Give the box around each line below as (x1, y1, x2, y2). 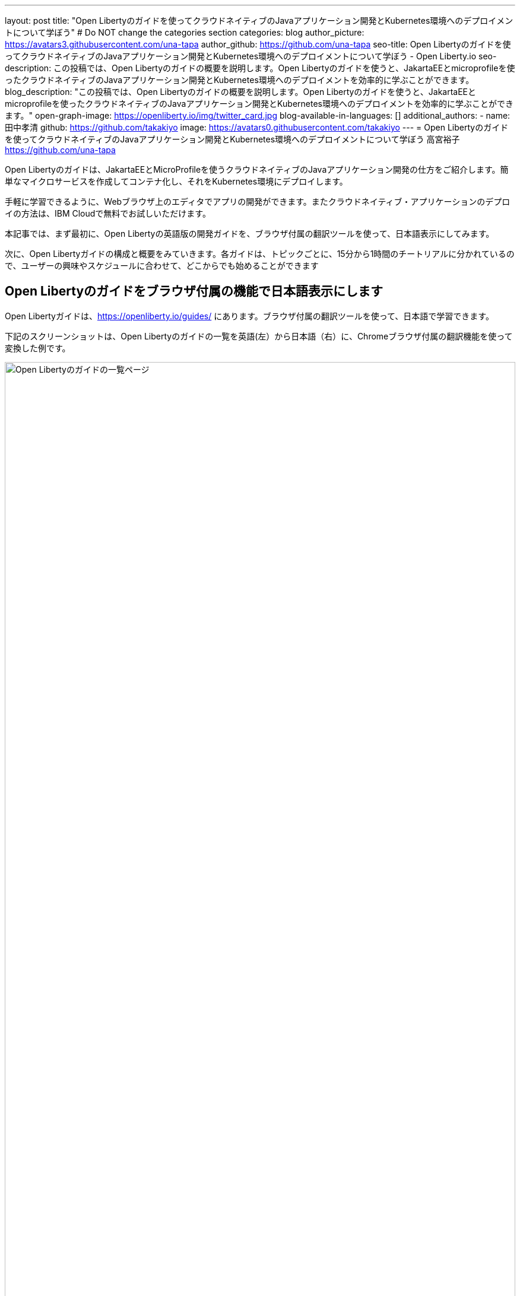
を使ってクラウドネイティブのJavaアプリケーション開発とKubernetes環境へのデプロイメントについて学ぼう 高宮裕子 (5, 134, 460, 144)
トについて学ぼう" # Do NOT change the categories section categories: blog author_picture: (5, 27, 364, 37)
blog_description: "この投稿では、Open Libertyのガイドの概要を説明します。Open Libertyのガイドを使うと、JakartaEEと (5, 87, 477, 97)
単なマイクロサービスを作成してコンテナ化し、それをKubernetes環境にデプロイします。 (5, 176, 348, 186)
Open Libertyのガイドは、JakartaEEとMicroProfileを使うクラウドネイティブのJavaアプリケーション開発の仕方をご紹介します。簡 (5, 164, 509, 174)
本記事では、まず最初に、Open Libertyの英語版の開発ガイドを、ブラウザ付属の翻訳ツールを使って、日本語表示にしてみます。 (5, 228, 494, 239)
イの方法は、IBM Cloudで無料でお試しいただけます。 (5, 208, 211, 218)
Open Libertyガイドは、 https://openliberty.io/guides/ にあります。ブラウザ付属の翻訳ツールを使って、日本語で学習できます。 (5, 310, 494, 321)
